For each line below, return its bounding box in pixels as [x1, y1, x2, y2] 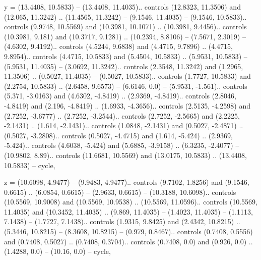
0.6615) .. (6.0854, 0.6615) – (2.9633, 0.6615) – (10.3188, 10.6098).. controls [4, 186, 236, 197]
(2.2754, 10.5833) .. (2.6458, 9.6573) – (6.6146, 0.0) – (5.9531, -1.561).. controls [4, 80, 247, 91]
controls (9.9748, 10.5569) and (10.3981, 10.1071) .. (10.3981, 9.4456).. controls [4, 21, 247, 32]
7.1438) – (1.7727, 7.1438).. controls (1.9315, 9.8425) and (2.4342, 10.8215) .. [4, 216, 240, 227]
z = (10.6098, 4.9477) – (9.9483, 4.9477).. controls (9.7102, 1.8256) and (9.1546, [4, 177, 249, 187]
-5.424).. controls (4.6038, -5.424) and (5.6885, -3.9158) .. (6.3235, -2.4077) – [4, 140, 239, 150]
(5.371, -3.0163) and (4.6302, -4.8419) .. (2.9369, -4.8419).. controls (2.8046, [4, 90, 236, 101]
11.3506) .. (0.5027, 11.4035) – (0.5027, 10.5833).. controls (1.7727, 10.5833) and [4, 71, 251, 81]
